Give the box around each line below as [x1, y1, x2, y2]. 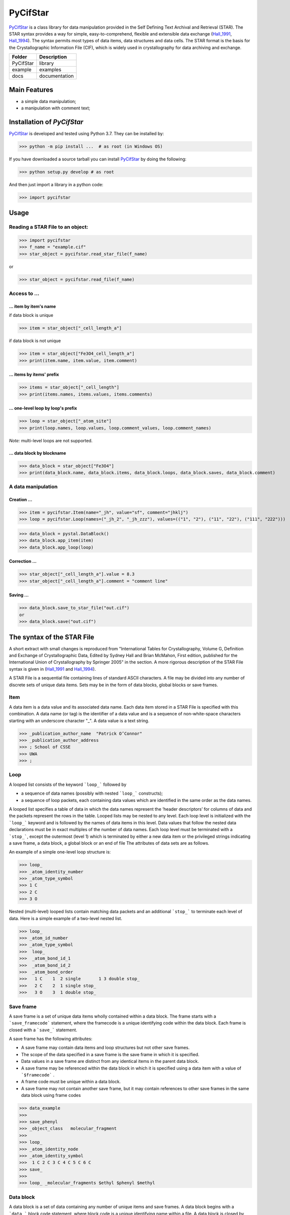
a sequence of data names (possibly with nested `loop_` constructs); [21, 790, 163, 797]
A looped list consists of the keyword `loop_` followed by [9, 781, 127, 787]
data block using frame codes [21, 1093, 81, 1098]
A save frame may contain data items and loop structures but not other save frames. [21, 1045, 190, 1051]
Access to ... [9, 290, 40, 297]
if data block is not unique [9, 338, 61, 344]
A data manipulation [9, 484, 58, 490]
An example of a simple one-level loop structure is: [9, 849, 111, 855]
